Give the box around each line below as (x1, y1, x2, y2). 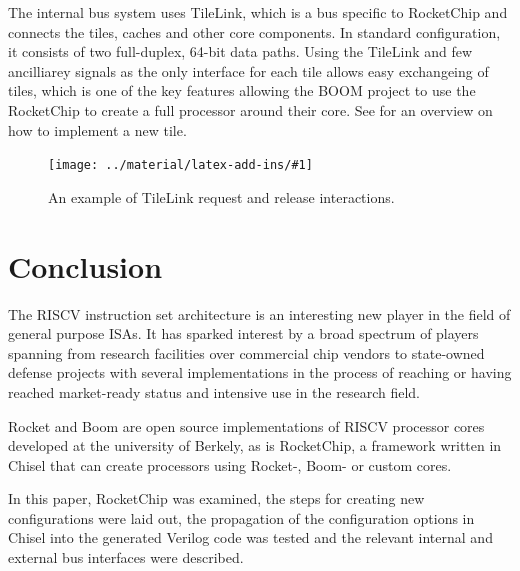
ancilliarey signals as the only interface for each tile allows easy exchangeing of (8, 60, 489, 81)
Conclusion (8, 245, 163, 286)
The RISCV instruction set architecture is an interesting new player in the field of (8, 303, 511, 324)
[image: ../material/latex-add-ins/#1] (48, 158, 313, 173)
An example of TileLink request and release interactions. (48, 186, 395, 207)
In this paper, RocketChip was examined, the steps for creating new (8, 488, 425, 509)
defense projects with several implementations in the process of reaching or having (8, 362, 512, 383)
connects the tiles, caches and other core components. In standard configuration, (8, 21, 501, 42)
